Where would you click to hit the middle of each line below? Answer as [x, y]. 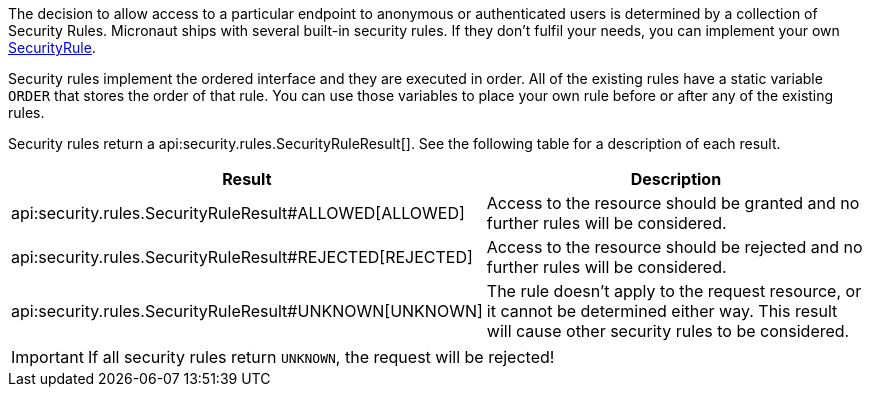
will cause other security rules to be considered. [668, 331]
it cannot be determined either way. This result [662, 311]
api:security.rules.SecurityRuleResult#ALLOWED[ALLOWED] [238, 213]
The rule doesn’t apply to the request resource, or [674, 291]
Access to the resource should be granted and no [673, 203]
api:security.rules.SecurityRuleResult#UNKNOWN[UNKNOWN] [247, 311]
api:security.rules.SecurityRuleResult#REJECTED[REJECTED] [242, 257]
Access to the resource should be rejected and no [674, 247]
